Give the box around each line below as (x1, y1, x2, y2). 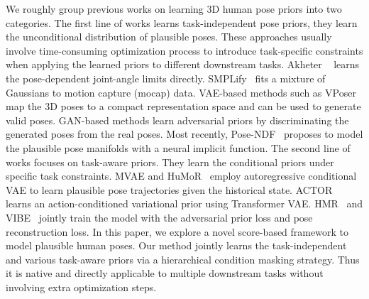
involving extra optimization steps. (6, 279, 157, 294)
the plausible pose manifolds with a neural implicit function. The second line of (6, 140, 351, 155)
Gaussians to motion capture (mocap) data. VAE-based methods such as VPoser (6, 85, 356, 99)
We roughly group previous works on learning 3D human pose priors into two (6, 1, 342, 16)
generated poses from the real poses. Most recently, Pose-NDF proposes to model (6, 126, 363, 141)
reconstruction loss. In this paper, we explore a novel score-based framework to (6, 224, 348, 239)
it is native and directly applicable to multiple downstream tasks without (6, 266, 324, 281)
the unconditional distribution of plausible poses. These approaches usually (6, 29, 332, 44)
